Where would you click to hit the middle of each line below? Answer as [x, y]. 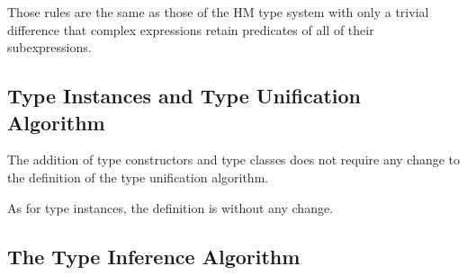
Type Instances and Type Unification [184, 96]
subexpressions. [49, 47]
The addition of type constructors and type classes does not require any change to [234, 160]
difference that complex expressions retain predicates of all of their [191, 29]
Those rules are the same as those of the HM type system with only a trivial [218, 12]
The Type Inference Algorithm [154, 256]
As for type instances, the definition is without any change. [171, 207]
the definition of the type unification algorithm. [138, 177]
